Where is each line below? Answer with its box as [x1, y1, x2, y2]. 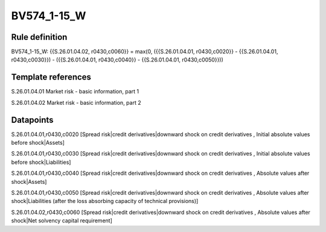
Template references [11, 72, 92, 83]
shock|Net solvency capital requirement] [11, 217, 113, 224]
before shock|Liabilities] [11, 158, 71, 166]
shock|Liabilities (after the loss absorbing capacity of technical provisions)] [11, 198, 199, 205]
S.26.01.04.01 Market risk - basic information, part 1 [11, 88, 139, 95]
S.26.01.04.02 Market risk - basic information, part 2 [11, 99, 141, 106]
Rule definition [11, 32, 68, 42]
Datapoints [11, 114, 54, 125]
